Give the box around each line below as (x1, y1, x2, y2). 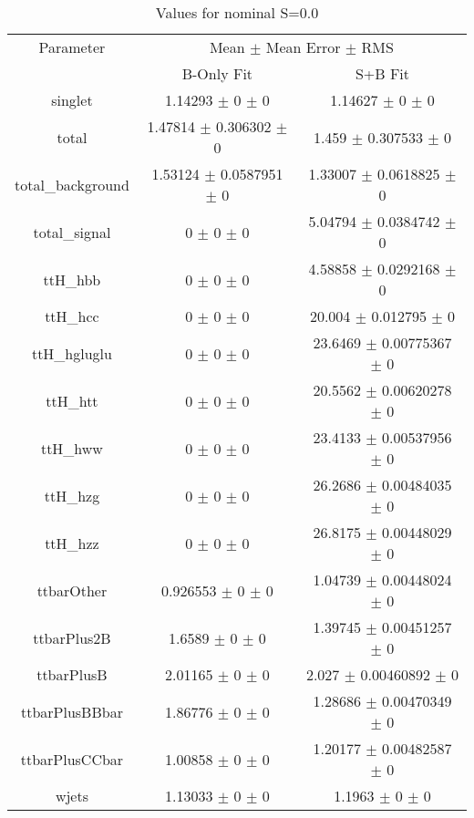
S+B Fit (355, 63, 410, 84)
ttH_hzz (45, 532, 99, 554)
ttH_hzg (44, 484, 100, 506)
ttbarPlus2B (33, 626, 111, 648)
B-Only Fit (181, 63, 253, 84)
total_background (15, 173, 129, 195)
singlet (51, 89, 93, 110)
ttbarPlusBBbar (20, 700, 123, 722)
